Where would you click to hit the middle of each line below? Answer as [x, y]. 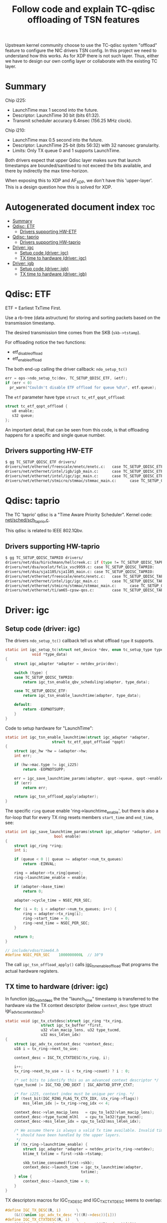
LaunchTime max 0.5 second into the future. [58, 140]
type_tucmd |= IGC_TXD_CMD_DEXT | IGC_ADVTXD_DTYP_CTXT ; [74, 1085]
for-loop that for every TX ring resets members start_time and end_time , [80, 817]
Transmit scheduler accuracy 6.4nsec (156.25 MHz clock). [72, 121]
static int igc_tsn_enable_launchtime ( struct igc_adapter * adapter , [78, 737]
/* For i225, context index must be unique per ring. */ [74, 1094]
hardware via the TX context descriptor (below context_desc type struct [79, 1005]
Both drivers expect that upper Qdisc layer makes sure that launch [73, 160]
